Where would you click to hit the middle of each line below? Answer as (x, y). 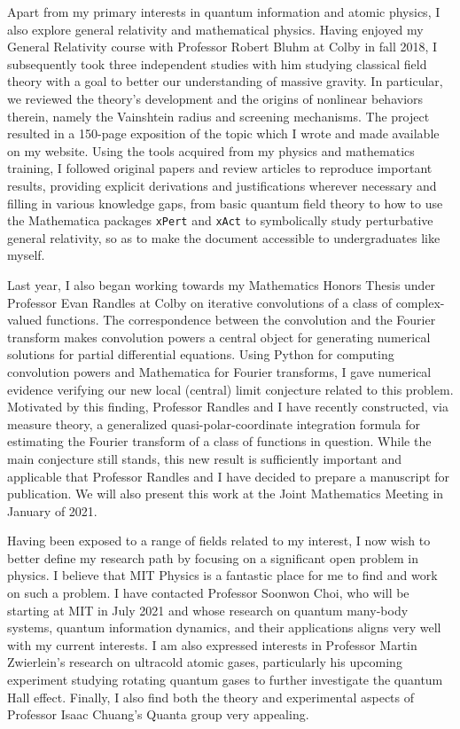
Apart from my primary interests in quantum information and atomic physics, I (224, 12)
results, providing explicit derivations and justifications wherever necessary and (222, 185)
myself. (26, 255)
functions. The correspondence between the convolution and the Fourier (241, 320)
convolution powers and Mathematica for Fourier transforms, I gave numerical (219, 371)
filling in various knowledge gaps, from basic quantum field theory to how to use (225, 203)
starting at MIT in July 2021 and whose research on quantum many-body (208, 610)
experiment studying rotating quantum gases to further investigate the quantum (225, 680)
